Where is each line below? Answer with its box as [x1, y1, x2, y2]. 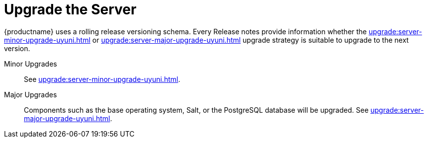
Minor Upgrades [4, 59, 57, 68]
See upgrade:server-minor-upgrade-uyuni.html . [24, 74, 180, 83]
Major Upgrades [4, 90, 57, 99]
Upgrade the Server [4, 1, 137, 18]
